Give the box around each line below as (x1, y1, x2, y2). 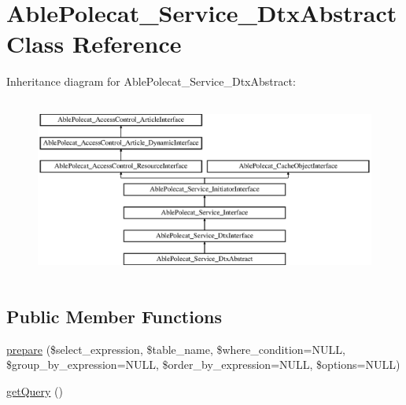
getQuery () (6, 382, 63, 399)
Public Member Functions (6, 304, 222, 328)
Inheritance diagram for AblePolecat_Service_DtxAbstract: (6, 73, 296, 90)
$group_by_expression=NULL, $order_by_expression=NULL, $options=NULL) (6, 356, 400, 373)
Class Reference (6, 28, 182, 60)
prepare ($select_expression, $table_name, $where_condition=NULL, (6, 341, 345, 357)
